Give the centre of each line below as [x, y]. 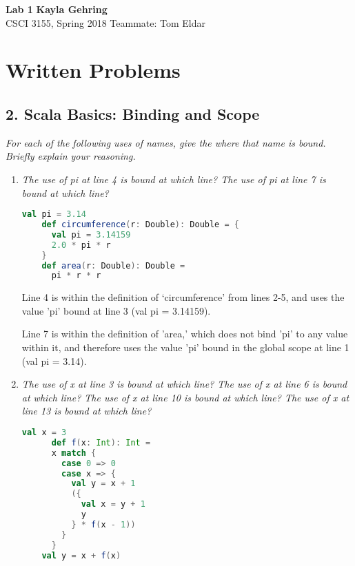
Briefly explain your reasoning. [71, 156]
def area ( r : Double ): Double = [113, 265]
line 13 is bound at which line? [87, 411]
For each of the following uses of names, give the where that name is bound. [166, 142]
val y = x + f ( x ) [81, 555]
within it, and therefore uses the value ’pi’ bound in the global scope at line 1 [185, 347]
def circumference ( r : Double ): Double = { [140, 225]
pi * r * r [76, 276]
